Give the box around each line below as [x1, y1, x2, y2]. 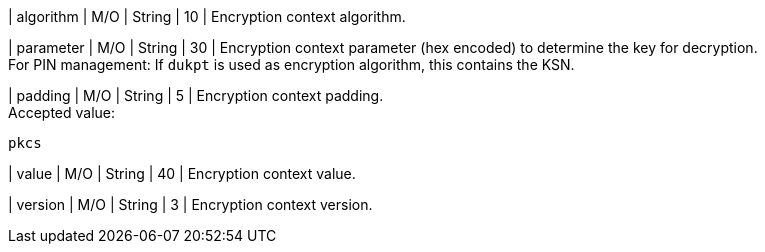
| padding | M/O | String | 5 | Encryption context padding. [8, 87, 384, 104]
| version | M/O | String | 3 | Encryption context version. [8, 196, 373, 213]
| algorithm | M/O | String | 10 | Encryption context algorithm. [8, 8, 406, 25]
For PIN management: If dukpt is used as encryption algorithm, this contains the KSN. [8, 56, 575, 73]
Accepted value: [8, 104, 116, 121]
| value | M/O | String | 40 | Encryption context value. [8, 165, 356, 182]
